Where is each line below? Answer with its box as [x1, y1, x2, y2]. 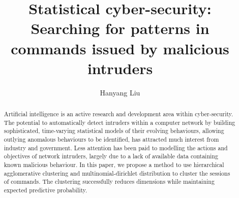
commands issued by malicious [11, 38, 229, 58]
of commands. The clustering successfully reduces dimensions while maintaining [4, 177, 215, 186]
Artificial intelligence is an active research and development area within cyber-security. [4, 110, 233, 118]
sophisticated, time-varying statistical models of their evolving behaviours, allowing [4, 126, 224, 135]
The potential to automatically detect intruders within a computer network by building [4, 118, 235, 126]
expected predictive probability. [4, 185, 87, 194]
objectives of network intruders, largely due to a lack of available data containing [4, 152, 218, 160]
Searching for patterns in [31, 18, 210, 39]
